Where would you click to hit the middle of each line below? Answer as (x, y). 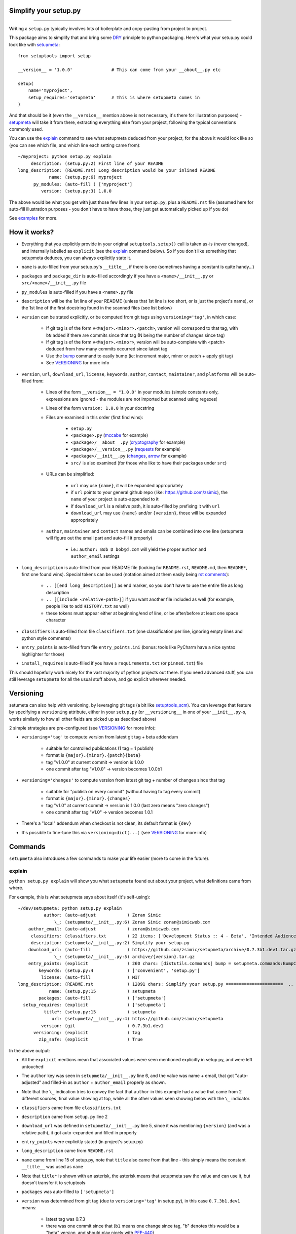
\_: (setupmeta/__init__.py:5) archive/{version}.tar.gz (125, 957)
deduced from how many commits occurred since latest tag (107, 349)
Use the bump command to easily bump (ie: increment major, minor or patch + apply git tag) (140, 356)
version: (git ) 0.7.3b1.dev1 (102, 1026)
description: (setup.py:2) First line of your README (97, 163)
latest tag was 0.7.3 (66, 1219)
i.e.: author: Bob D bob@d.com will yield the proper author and (139, 549)
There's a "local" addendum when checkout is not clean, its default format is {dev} (107, 823)
